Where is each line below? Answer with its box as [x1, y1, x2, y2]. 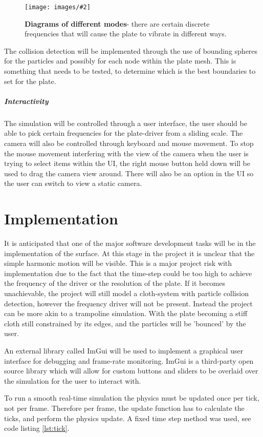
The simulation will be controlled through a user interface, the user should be [4, 117, 247, 128]
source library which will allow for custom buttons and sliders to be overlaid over [4, 365, 258, 376]
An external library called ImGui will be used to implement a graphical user [4, 345, 244, 356]
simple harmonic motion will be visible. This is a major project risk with [4, 258, 232, 268]
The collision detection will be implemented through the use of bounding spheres [4, 45, 258, 56]
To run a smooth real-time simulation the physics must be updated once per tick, [4, 392, 259, 403]
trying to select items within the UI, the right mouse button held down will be [4, 158, 250, 169]
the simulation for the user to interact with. [4, 375, 141, 386]
